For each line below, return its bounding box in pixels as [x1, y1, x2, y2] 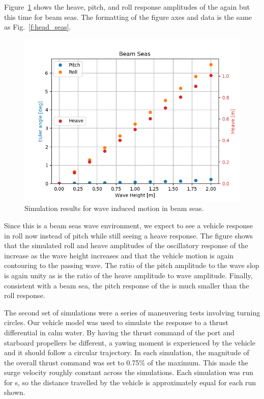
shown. [4, 387, 25, 397]
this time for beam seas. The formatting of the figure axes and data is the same [4, 11, 252, 22]
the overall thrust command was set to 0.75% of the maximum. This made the [4, 357, 248, 367]
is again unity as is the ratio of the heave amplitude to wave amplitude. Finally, [4, 270, 253, 280]
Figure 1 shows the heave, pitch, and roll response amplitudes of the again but [4, 2, 250, 12]
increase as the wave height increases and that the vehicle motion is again [4, 250, 234, 260]
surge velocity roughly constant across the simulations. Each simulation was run [4, 367, 253, 378]
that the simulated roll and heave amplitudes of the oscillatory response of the [4, 240, 248, 251]
